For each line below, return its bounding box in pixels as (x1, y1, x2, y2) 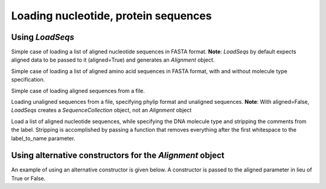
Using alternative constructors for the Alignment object (11, 150, 225, 161)
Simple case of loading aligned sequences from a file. (11, 87, 145, 94)
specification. (11, 76, 45, 83)
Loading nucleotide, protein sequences (11, 9, 212, 22)
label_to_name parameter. (11, 135, 75, 142)
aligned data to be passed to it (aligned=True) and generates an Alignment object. (11, 56, 215, 63)
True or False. (11, 175, 46, 182)
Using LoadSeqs (11, 32, 75, 42)
